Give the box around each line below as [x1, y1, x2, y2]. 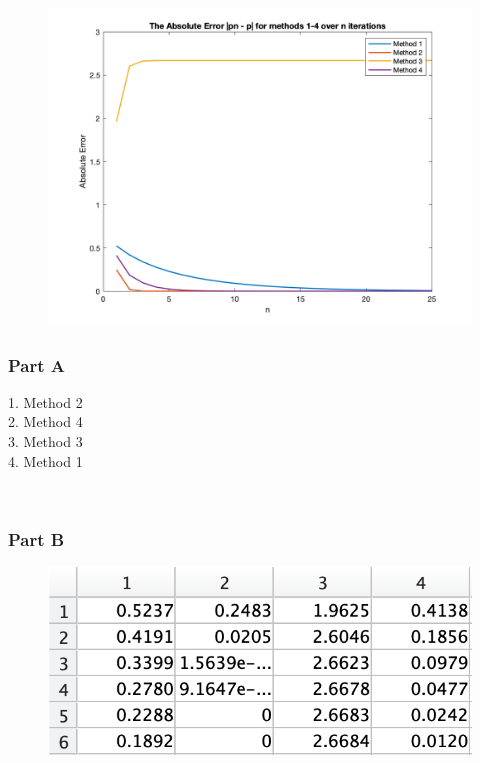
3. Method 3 [8, 431, 83, 451]
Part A [8, 352, 66, 377]
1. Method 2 [8, 391, 83, 412]
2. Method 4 [8, 411, 83, 432]
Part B [8, 526, 65, 551]
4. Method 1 [8, 450, 83, 471]
